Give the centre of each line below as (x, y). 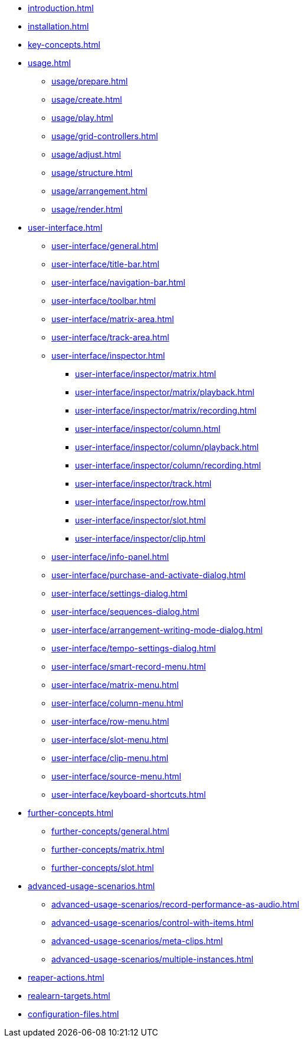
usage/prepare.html (90, 81)
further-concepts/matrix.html (108, 849)
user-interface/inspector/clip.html (140, 538)
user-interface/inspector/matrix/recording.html (166, 410)
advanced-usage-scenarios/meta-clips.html (137, 941)
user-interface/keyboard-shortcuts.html (129, 794)
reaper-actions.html (66, 977)
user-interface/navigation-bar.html (118, 282)
